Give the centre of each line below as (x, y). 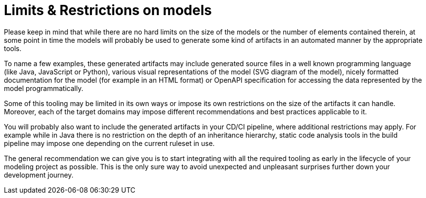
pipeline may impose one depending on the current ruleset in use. (109, 143)
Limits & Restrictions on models (108, 10)
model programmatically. (44, 88)
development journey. (39, 175)
